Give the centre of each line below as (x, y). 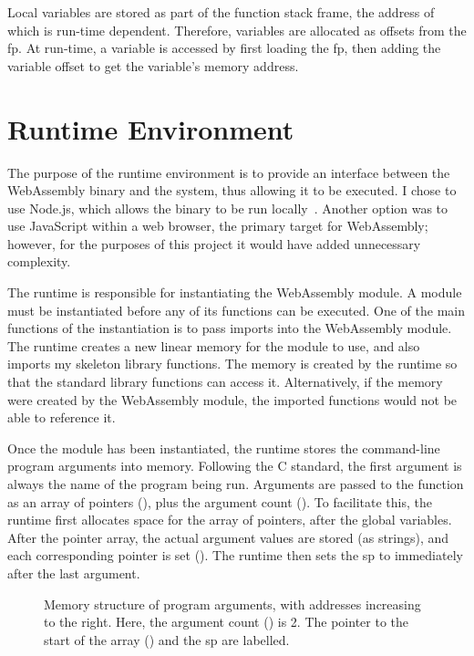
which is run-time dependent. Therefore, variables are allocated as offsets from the (237, 30)
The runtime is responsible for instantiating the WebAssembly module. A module (235, 292)
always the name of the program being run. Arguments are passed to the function (236, 484)
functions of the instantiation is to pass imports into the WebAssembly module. (230, 328)
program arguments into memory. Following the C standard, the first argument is (235, 466)
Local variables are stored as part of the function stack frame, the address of (221, 12)
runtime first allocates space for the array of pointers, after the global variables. (230, 520)
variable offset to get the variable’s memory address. (153, 65)
